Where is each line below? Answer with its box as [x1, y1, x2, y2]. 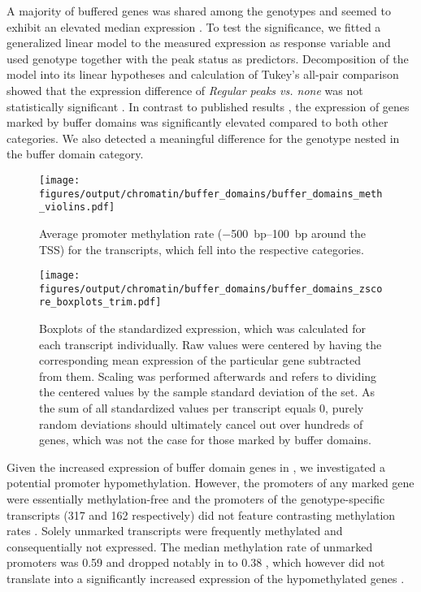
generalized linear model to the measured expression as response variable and [7, 34, 391, 51]
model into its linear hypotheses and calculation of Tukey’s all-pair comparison [7, 66, 399, 83]
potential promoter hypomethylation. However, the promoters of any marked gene [7, 474, 414, 491]
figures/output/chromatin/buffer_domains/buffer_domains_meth [39, 188, 383, 200]
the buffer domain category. [7, 145, 144, 162]
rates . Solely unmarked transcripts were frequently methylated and [7, 522, 343, 539]
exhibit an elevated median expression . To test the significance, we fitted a [7, 18, 381, 35]
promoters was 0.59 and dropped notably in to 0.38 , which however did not [7, 554, 385, 571]
